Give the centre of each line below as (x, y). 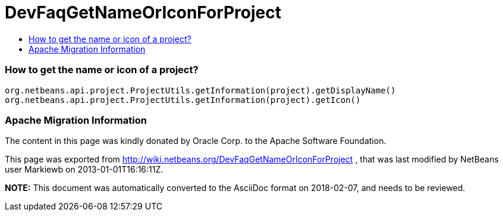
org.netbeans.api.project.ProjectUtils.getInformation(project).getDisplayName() (200, 90)
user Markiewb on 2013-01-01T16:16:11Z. (84, 170)
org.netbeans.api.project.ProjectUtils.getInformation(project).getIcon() (183, 100)
